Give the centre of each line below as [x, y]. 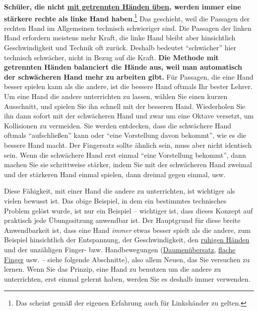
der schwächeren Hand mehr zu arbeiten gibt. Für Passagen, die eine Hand [129, 76]
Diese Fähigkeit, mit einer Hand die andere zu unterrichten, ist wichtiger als [120, 191]
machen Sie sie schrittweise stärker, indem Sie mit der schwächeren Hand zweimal [128, 164]
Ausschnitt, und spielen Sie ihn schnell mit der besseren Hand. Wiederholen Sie [125, 106]
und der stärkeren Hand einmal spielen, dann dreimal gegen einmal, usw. [115, 174]
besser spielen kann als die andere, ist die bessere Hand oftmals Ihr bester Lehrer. [128, 86]
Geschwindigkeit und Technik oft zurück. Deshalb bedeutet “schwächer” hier [120, 48]
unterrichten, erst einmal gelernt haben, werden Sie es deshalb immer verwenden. [127, 278]
